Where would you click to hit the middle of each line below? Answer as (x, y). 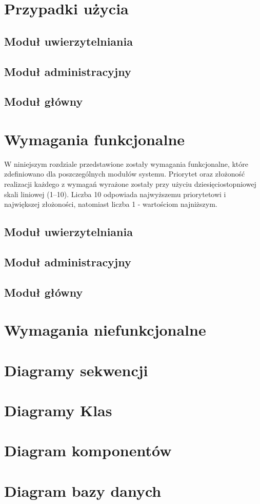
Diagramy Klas (58, 410)
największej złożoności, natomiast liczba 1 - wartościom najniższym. (111, 204)
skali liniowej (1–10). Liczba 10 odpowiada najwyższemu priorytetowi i (115, 194)
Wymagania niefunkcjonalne (105, 330)
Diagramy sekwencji (76, 370)
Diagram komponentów (88, 450)
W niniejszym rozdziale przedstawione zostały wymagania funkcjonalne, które (126, 163)
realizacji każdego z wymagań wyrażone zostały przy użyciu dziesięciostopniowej (130, 184)
